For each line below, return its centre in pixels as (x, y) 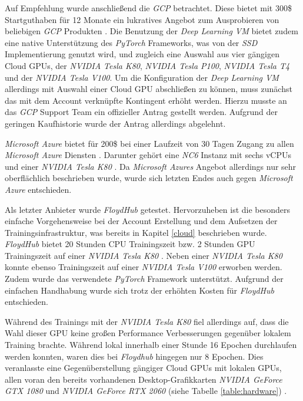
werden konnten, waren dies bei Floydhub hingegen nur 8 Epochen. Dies (134, 356)
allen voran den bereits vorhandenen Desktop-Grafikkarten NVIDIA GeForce (144, 379)
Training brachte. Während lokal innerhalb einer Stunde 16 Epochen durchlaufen (151, 345)
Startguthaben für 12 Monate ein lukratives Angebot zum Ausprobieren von (142, 19)
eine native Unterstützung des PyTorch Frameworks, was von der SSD (131, 42)
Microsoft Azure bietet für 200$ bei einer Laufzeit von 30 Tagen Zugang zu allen (149, 143)
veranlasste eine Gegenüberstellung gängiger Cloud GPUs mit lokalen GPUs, (143, 368)
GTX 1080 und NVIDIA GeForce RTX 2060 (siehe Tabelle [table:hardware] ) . (146, 391)
